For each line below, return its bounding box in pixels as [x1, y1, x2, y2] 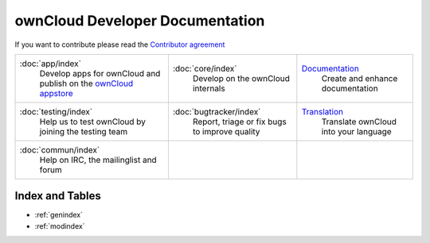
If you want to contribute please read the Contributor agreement [14, 40, 225, 49]
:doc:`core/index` [172, 63, 237, 74]
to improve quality [192, 125, 260, 137]
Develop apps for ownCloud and [39, 67, 161, 79]
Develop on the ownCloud [192, 72, 291, 83]
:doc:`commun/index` [19, 144, 100, 155]
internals [192, 83, 226, 94]
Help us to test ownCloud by [39, 116, 147, 127]
